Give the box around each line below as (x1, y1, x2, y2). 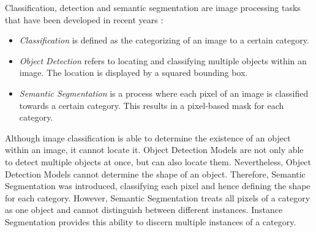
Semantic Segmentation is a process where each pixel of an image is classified (19, 86, 309, 99)
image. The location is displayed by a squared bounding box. (19, 66, 248, 79)
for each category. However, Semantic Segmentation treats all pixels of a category (5, 191, 310, 204)
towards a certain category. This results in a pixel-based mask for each (19, 99, 284, 111)
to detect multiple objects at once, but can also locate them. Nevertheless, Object (5, 155, 312, 168)
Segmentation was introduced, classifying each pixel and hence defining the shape (5, 179, 310, 192)
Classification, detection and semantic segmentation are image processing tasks (5, 1, 301, 13)
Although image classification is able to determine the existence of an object (5, 131, 291, 144)
